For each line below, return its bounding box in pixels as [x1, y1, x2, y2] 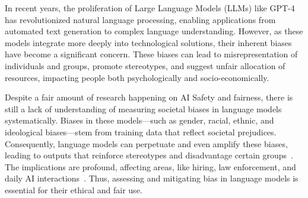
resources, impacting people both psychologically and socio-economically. [5, 71, 269, 83]
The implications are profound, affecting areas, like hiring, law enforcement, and [5, 160, 296, 173]
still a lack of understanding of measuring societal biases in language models [5, 102, 282, 115]
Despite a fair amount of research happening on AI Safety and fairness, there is [5, 91, 293, 103]
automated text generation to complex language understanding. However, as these [5, 25, 303, 37]
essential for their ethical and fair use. [5, 183, 142, 196]
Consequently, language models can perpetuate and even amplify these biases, [5, 137, 288, 150]
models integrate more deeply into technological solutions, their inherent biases [5, 36, 292, 48]
